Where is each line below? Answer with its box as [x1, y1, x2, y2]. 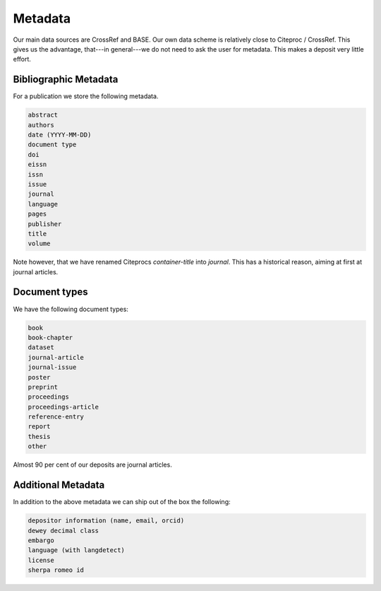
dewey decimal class [28, 527, 99, 534]
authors [28, 121, 54, 129]
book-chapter [28, 333, 73, 341]
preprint [28, 382, 59, 391]
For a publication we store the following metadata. [13, 92, 159, 100]
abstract [28, 111, 59, 119]
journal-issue [28, 363, 77, 371]
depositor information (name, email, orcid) [28, 517, 185, 525]
